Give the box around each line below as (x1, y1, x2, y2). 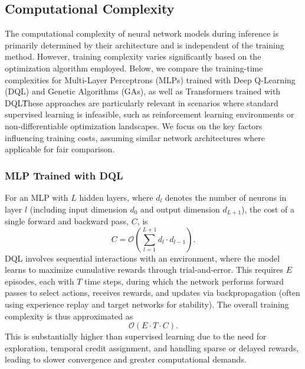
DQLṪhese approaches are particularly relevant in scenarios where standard (5, 96, 278, 109)
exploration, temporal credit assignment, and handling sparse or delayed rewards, (5, 341, 299, 354)
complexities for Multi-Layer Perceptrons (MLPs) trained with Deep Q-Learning (5, 73, 296, 86)
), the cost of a (241, 203, 294, 215)
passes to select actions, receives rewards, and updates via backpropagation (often (5, 286, 300, 299)
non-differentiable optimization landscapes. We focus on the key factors (5, 119, 263, 132)
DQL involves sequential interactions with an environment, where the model (5, 252, 280, 264)
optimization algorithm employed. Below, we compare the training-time (5, 61, 263, 74)
